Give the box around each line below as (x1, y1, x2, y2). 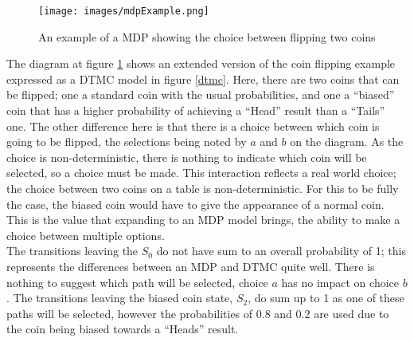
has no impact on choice (281, 273, 400, 290)
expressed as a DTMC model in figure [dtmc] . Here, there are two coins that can (6, 70, 400, 87)
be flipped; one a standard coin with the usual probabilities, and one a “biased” (6, 86, 395, 103)
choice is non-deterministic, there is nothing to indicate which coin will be (6, 148, 367, 165)
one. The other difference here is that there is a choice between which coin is (6, 117, 380, 134)
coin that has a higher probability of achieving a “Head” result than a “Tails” (6, 102, 385, 119)
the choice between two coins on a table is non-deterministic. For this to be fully (6, 180, 399, 196)
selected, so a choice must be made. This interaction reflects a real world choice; (6, 164, 396, 181)
